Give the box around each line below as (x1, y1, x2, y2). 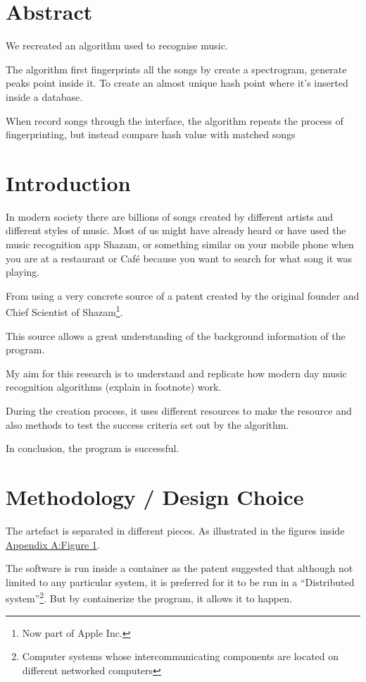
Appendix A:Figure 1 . (6, 537, 100, 552)
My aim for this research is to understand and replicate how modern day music (6, 365, 347, 380)
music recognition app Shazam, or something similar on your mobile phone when (6, 237, 354, 251)
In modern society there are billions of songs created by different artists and (6, 209, 334, 224)
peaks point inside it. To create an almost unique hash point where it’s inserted (6, 75, 348, 90)
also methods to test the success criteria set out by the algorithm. (6, 417, 289, 432)
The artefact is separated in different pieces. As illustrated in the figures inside (6, 523, 345, 537)
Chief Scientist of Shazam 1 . (6, 303, 123, 319)
